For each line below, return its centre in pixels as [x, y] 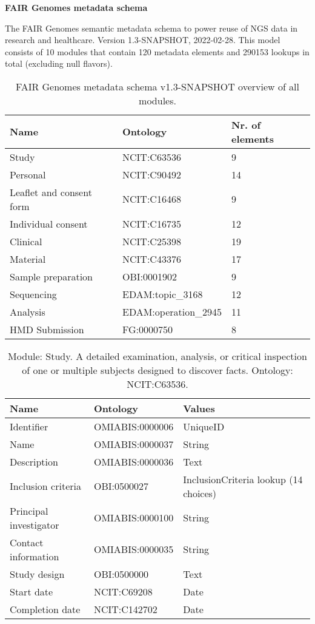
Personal [28, 174]
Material [28, 259]
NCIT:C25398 [152, 241]
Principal [29, 510]
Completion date [45, 609]
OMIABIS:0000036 [134, 461]
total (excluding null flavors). [59, 63]
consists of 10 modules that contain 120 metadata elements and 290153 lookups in [157, 51]
